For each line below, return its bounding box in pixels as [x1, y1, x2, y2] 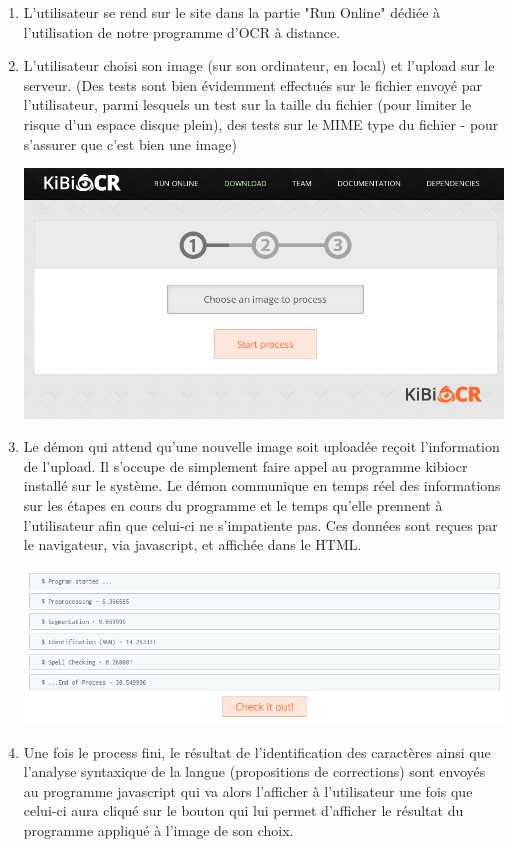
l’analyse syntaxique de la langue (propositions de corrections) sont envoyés [23, 761, 486, 782]
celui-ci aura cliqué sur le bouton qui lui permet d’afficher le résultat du [23, 800, 464, 821]
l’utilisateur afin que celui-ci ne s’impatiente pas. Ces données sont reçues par [23, 514, 498, 535]
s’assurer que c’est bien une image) [23, 133, 237, 154]
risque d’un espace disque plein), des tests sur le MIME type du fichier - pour [23, 113, 499, 134]
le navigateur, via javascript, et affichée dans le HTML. [23, 534, 362, 555]
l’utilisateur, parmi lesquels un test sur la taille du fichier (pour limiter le [23, 94, 472, 115]
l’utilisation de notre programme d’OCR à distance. [23, 21, 341, 42]
